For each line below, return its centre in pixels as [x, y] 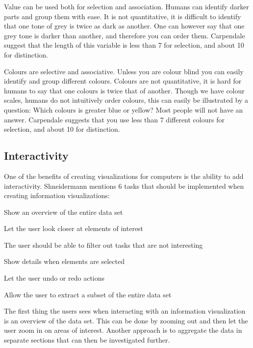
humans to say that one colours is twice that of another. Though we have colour [124, 90]
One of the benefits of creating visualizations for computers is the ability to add [124, 176]
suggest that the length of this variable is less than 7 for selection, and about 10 [124, 45]
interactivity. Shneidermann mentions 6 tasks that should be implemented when [124, 186]
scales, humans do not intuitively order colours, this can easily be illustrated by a [126, 100]
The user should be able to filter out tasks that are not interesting [103, 245]
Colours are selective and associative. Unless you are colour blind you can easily [124, 71]
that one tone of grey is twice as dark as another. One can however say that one [124, 26]
